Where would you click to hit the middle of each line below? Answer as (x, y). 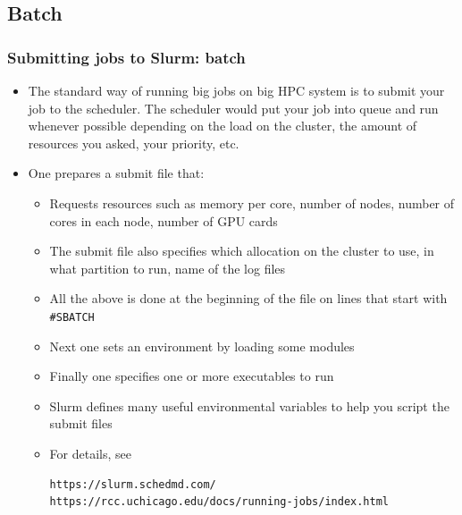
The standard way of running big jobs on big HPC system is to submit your (236, 90)
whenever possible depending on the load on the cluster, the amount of (223, 126)
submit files (81, 423)
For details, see (90, 453)
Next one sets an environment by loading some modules (202, 346)
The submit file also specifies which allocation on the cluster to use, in (242, 251)
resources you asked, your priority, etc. (134, 143)
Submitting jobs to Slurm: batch (126, 57)
